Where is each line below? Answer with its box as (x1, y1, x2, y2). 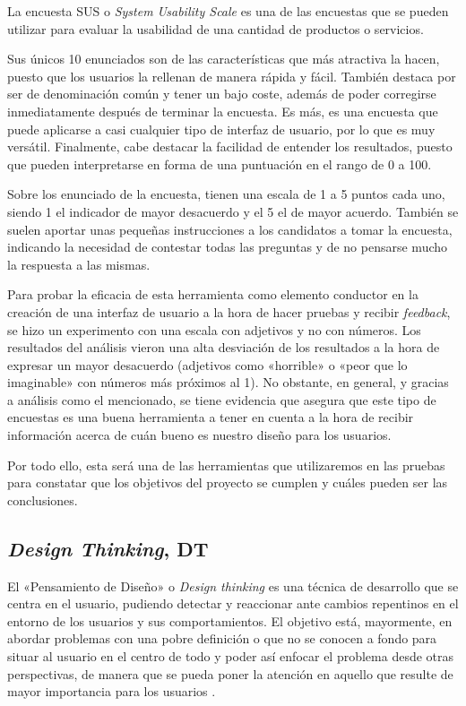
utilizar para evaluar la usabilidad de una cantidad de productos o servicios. (7, 19, 424, 38)
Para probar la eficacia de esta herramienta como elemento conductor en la (7, 285, 419, 304)
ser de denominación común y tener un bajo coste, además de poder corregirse (7, 84, 436, 103)
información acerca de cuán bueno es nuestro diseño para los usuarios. (7, 426, 392, 444)
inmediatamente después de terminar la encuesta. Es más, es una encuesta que (7, 101, 438, 120)
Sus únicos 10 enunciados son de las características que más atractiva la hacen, (7, 49, 440, 68)
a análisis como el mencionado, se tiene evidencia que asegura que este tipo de (7, 390, 436, 409)
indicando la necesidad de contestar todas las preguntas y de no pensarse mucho (7, 237, 448, 256)
